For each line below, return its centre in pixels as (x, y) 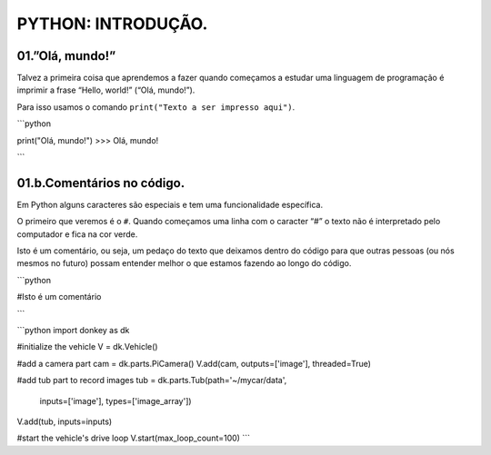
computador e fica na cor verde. (77, 234)
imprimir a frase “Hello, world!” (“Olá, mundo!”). (106, 90)
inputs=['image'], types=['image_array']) (115, 401)
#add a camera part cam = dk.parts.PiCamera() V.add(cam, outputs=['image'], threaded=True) (194, 363)
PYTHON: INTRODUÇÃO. (112, 24)
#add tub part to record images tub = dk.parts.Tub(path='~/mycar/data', (152, 381)
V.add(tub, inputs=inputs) (65, 421)
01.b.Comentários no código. (101, 183)
